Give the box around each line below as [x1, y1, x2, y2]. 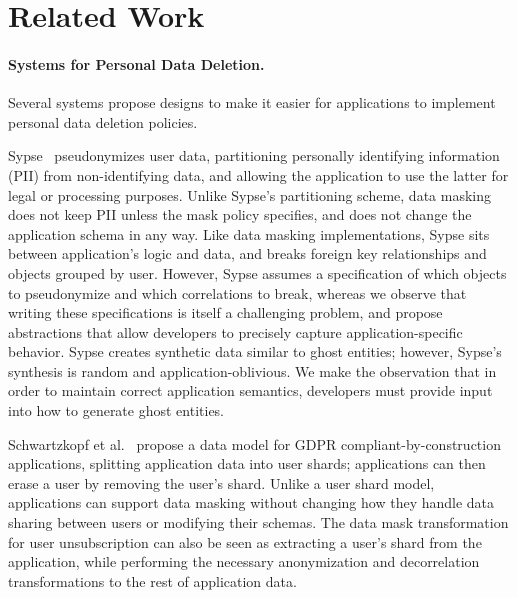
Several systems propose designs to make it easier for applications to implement [8, 92, 496, 113]
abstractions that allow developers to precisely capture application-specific [8, 321, 463, 342]
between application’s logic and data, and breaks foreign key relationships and [8, 243, 487, 264]
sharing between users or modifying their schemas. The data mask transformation [8, 512, 509, 533]
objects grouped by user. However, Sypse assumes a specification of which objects [8, 262, 507, 283]
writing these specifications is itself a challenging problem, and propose [8, 302, 443, 323]
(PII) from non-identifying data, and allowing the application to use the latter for [8, 164, 509, 185]
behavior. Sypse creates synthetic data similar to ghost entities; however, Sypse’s [8, 341, 502, 362]
